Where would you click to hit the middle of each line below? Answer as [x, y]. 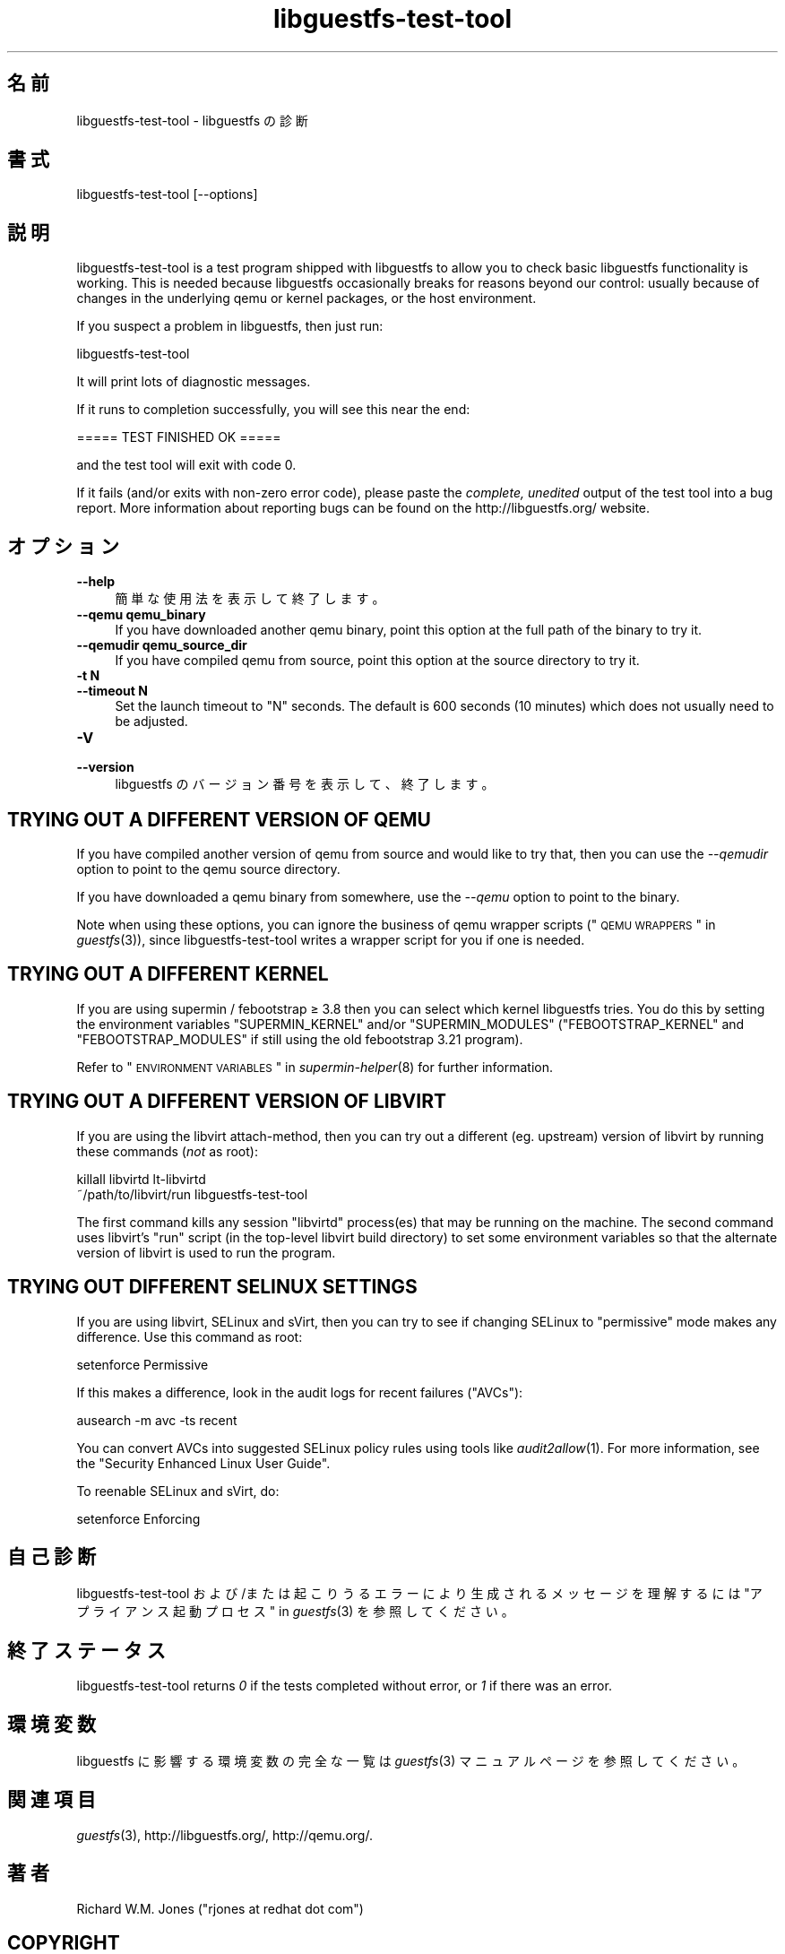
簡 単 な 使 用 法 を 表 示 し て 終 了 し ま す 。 [250, 599]
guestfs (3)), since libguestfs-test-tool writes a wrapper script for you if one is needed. [331, 939]
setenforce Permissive [142, 1364]
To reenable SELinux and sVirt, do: [178, 1491]
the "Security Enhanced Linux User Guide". [203, 1463]
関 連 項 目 [52, 1800]
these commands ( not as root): [167, 1151]
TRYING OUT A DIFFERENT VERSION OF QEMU [219, 819]
